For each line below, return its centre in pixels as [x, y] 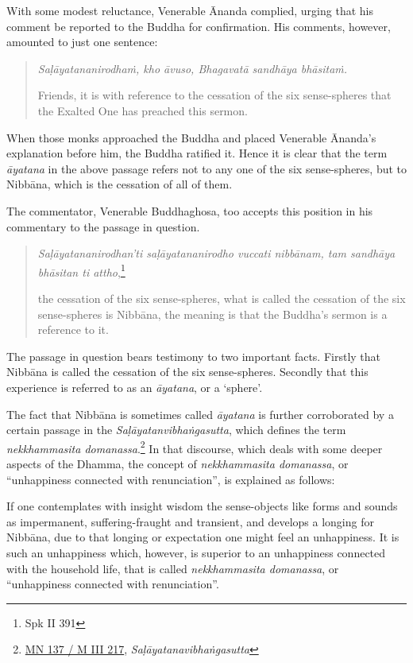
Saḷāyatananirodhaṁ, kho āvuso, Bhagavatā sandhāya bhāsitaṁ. [193, 68]
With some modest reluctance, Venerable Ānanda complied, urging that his [190, 10]
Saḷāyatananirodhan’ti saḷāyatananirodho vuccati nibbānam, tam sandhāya [216, 253]
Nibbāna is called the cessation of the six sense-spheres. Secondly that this [187, 372]
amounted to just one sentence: [82, 42]
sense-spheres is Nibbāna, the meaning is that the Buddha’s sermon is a [212, 314]
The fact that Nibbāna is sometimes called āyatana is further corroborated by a [200, 414]
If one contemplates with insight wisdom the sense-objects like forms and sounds [202, 506]
